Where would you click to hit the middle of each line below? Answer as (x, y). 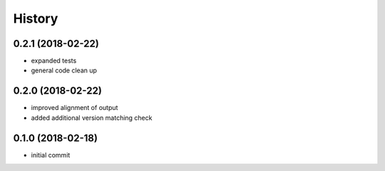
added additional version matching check (92, 118)
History (36, 18)
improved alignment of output (75, 108)
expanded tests (54, 61)
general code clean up (64, 70)
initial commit (51, 155)
